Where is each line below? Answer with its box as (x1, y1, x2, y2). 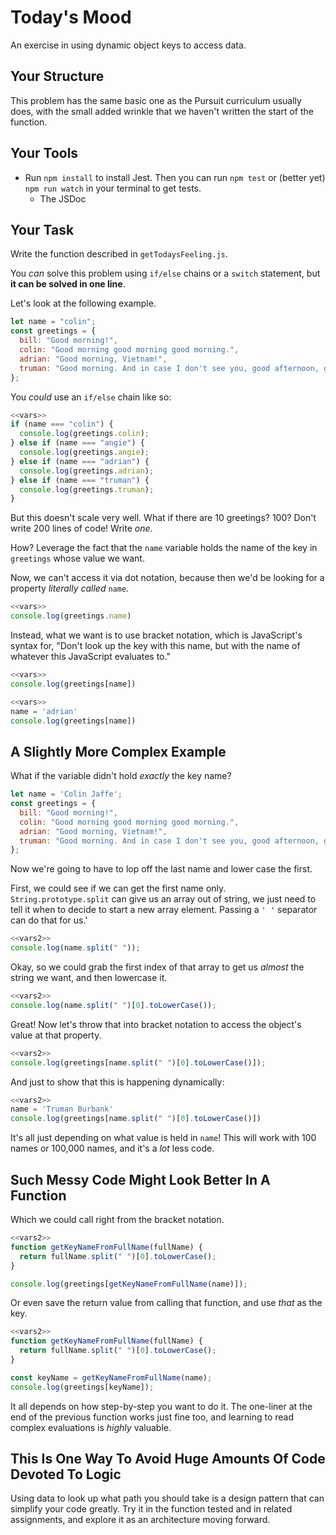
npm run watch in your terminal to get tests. (24, 182, 202, 194)
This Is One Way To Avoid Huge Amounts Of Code (10, 1451, 326, 1468)
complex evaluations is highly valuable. (10, 1421, 172, 1433)
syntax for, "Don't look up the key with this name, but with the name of (10, 640, 301, 651)
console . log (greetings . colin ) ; (19, 429, 150, 439)
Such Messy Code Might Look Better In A (10, 1171, 271, 1188)
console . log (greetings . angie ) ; (19, 447, 150, 457)
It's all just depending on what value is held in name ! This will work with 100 (10, 1132, 317, 1144)
